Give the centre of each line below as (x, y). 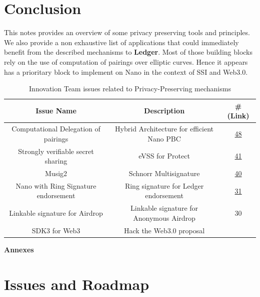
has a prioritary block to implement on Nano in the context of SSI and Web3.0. (126, 71)
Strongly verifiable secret (56, 151)
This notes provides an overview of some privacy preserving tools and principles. (127, 32)
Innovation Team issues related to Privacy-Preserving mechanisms (130, 89)
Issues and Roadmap (77, 284)
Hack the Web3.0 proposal (164, 230)
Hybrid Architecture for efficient (164, 129)
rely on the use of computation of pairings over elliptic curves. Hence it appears (126, 61)
